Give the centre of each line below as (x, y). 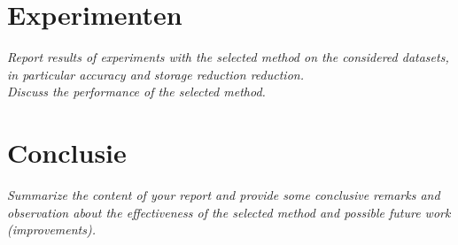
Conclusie (67, 153)
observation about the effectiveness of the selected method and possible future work (229, 212)
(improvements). (52, 230)
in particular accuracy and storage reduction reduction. (155, 74)
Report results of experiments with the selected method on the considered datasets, (228, 57)
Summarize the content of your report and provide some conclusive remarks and (224, 195)
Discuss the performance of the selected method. (136, 92)
